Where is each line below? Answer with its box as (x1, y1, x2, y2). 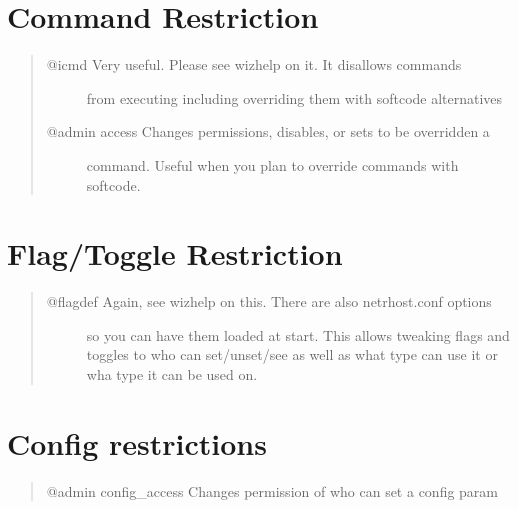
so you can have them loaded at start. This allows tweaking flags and (86, 324, 510, 345)
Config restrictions (7, 422, 267, 463)
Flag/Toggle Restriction (7, 233, 343, 274)
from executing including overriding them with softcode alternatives (86, 87, 503, 108)
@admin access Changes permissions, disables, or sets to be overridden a (46, 121, 490, 142)
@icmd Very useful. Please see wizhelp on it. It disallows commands (46, 54, 462, 75)
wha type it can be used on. (86, 364, 258, 384)
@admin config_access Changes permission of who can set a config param (46, 480, 499, 501)
